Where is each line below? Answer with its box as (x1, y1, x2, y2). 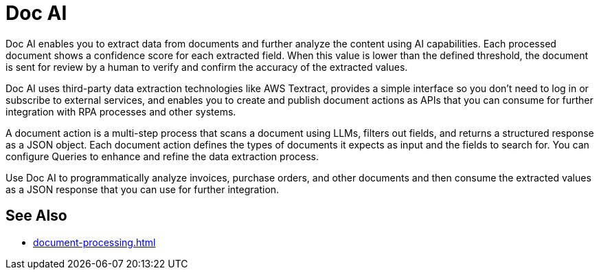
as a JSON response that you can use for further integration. (5, 183, 280, 195)
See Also (5, 207, 67, 225)
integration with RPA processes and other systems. (5, 105, 236, 118)
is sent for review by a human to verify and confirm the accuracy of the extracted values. (5, 60, 408, 73)
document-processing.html (33, 236, 156, 248)
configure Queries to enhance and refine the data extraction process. (5, 150, 319, 162)
